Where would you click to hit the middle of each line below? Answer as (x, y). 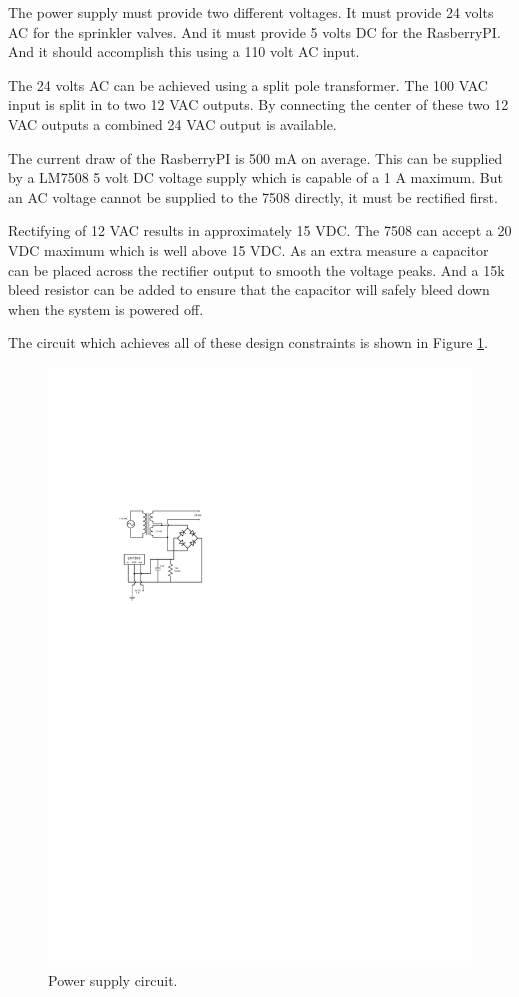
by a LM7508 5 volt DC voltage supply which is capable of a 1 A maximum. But (255, 177)
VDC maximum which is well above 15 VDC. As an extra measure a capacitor (248, 249)
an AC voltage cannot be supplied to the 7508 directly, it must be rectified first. (253, 196)
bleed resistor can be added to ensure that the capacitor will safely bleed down (249, 289)
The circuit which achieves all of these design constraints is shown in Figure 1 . (248, 342)
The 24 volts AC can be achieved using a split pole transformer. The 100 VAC (248, 84)
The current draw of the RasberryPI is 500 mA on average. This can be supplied (255, 157)
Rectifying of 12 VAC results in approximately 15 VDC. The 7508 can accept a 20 (260, 230)
